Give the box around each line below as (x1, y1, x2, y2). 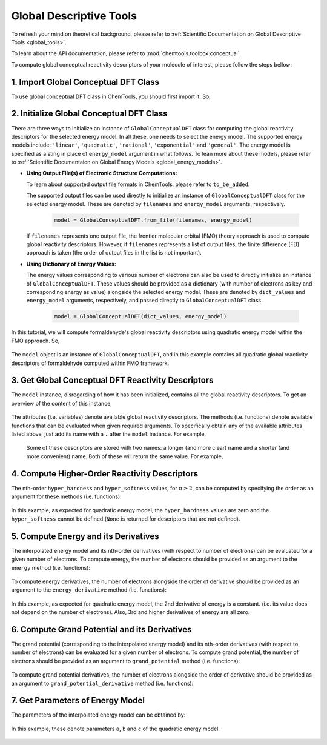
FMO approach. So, (11, 337, 60, 344)
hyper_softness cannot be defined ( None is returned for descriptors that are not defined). (11, 515, 240, 523)
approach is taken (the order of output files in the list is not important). (26, 249, 202, 256)
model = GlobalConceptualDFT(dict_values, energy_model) (54, 313, 227, 320)
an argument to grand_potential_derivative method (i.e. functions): (11, 680, 194, 687)
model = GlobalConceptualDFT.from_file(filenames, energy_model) (54, 216, 253, 224)
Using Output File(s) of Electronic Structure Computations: (26, 170, 177, 177)
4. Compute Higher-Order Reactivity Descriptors (11, 469, 199, 479)
